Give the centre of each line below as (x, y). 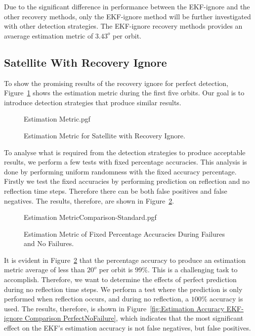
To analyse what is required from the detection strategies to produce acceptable (125, 152)
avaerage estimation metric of (49, 35)
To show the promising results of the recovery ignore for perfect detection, (116, 83)
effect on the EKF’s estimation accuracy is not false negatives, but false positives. (127, 328)
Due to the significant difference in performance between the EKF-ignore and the (127, 6)
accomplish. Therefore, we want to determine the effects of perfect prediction (120, 279)
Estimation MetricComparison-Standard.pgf (90, 217)
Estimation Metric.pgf (57, 119)
